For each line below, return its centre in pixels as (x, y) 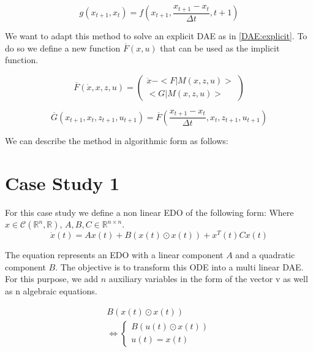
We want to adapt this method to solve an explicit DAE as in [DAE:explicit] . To (156, 36)
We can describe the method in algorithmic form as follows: (117, 140)
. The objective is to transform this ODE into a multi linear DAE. (179, 266)
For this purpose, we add (52, 279)
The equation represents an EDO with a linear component (114, 255)
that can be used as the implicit (220, 48)
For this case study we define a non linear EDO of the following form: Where (149, 212)
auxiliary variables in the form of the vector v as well (208, 279)
